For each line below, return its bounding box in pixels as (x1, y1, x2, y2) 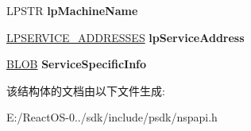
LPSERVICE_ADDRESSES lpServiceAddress (6, 29, 245, 45)
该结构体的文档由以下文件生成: (6, 82, 165, 98)
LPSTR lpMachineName (6, 2, 138, 18)
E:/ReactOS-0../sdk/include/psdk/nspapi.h (6, 109, 218, 125)
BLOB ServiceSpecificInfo (6, 56, 147, 72)
